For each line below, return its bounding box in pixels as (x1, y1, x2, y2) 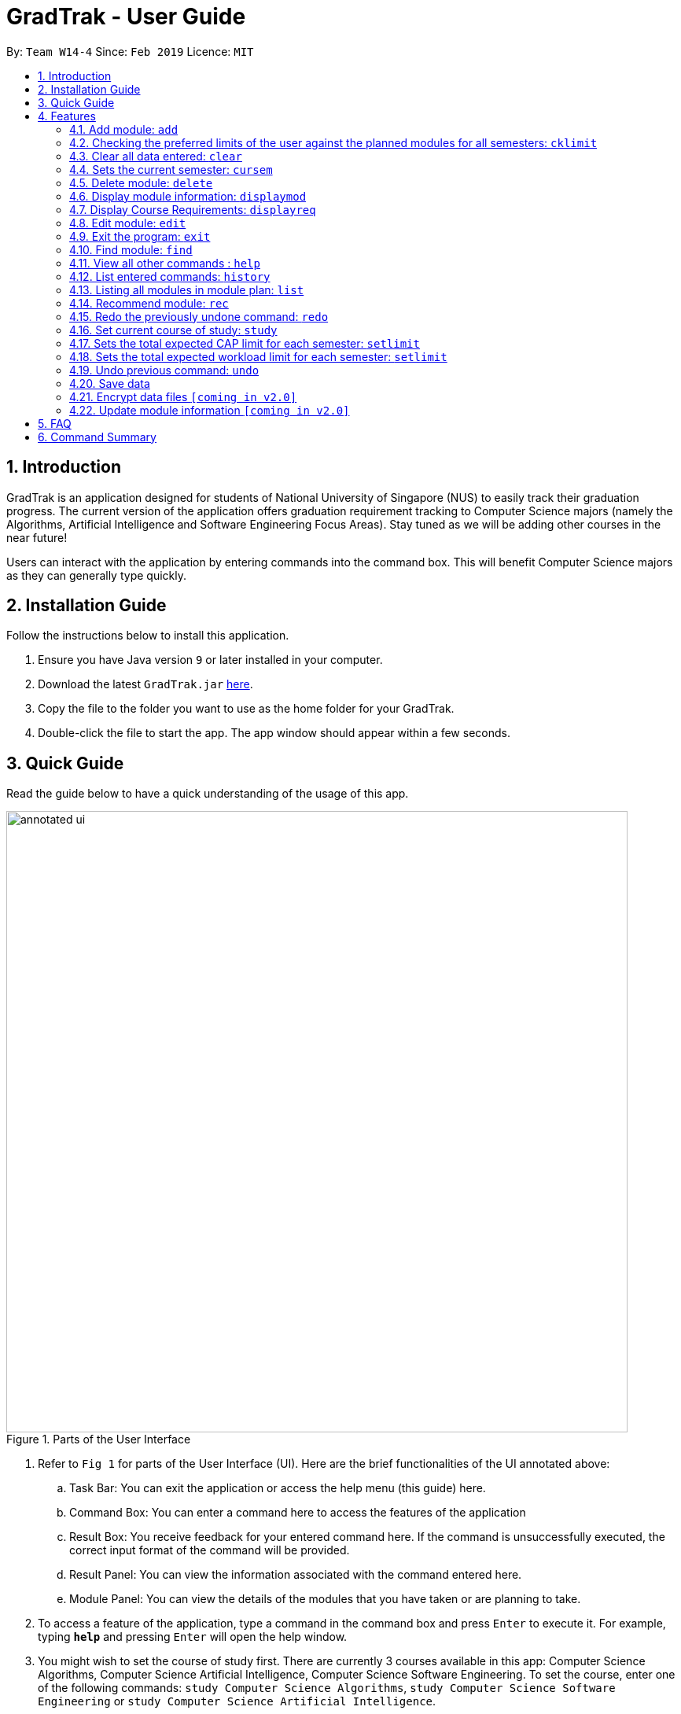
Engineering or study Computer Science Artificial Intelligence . (38, 1694, 436, 1708)
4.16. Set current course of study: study (69, 323, 278, 337)
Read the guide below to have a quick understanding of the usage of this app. (6, 787, 409, 801)
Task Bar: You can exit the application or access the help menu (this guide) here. (69, 1481, 486, 1495)
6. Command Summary (38, 429, 156, 444)
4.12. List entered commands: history (69, 269, 271, 283)
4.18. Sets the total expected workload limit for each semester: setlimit (69, 349, 447, 363)
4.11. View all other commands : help (69, 256, 260, 270)
